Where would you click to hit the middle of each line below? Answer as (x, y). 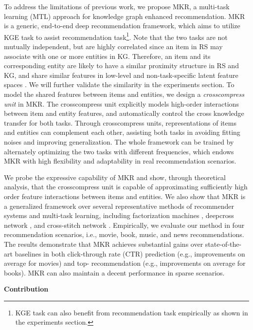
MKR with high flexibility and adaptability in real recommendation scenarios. (120, 161)
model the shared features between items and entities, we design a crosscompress (124, 94)
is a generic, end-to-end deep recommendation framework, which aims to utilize (122, 26)
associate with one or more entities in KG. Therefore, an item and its (107, 56)
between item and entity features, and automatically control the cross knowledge (124, 113)
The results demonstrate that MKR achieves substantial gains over (104, 244)
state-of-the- (223, 244)
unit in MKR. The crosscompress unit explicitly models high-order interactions (121, 103)
